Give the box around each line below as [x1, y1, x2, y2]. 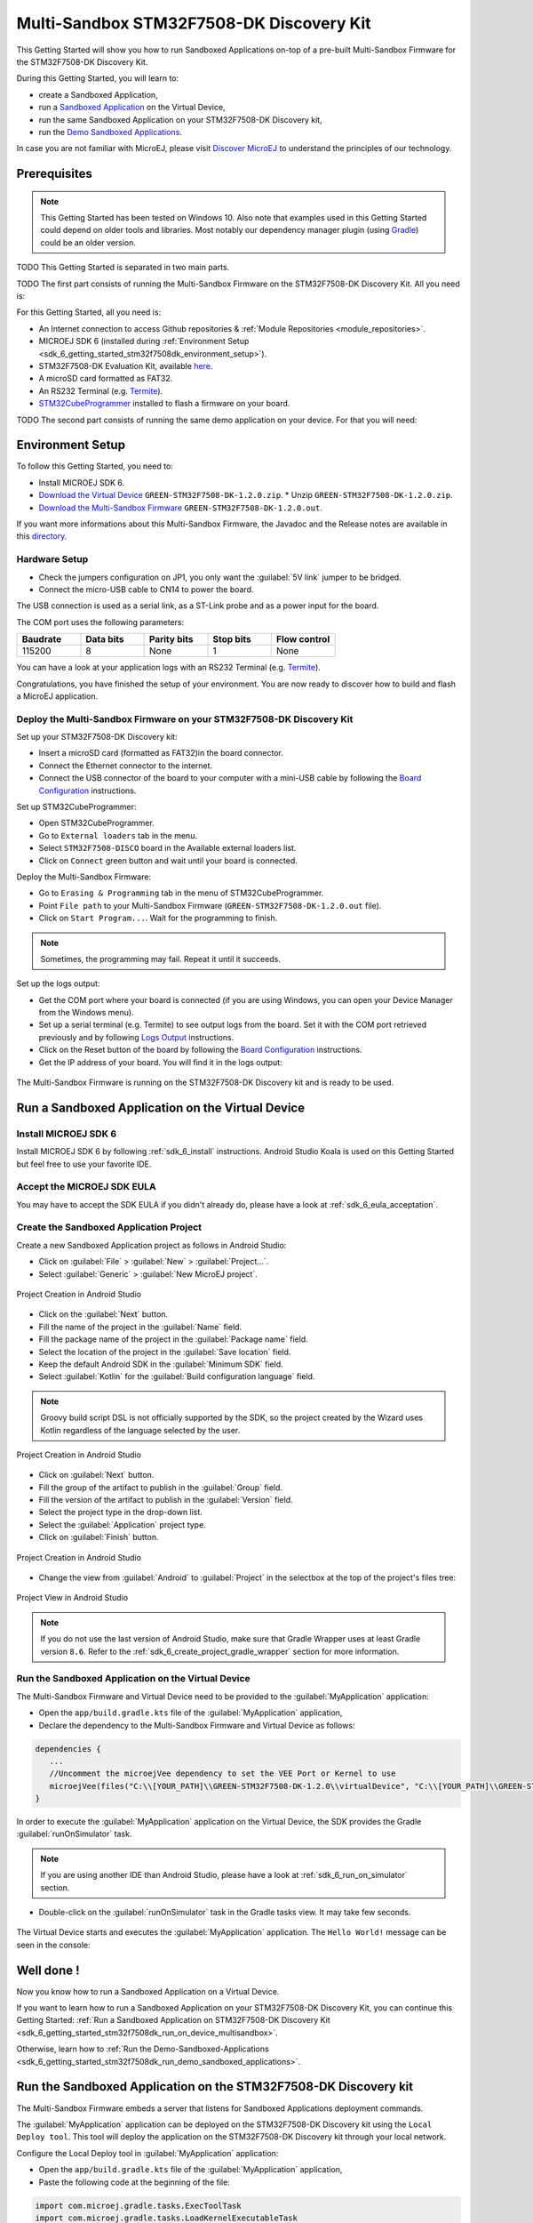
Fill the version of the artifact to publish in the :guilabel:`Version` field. [38, 1495, 293, 1505]
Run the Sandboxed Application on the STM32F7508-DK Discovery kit [16, 2079, 413, 2094]
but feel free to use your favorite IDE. [16, 1159, 152, 1169]
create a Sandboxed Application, [38, 89, 159, 100]
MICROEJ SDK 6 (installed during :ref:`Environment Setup [38, 336, 250, 347]
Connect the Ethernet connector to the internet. [38, 760, 213, 771]
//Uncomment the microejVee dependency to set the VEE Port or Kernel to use [49, 1769, 396, 1778]
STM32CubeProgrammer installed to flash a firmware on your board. [38, 398, 290, 409]
